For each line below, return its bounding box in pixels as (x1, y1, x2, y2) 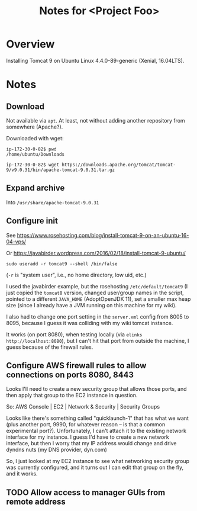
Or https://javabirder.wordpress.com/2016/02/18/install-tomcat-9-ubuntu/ (6, 249, 186, 256)
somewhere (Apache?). (6, 123, 63, 130)
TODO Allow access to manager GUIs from (6, 487, 166, 497)
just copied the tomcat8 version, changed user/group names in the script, (6, 289, 185, 296)
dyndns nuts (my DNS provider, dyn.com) (6, 446, 108, 454)
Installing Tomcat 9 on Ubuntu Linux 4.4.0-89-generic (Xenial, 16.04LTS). (6, 57, 185, 64)
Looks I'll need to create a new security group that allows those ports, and (6, 385, 187, 393)
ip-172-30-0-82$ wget (6, 162, 60, 168)
